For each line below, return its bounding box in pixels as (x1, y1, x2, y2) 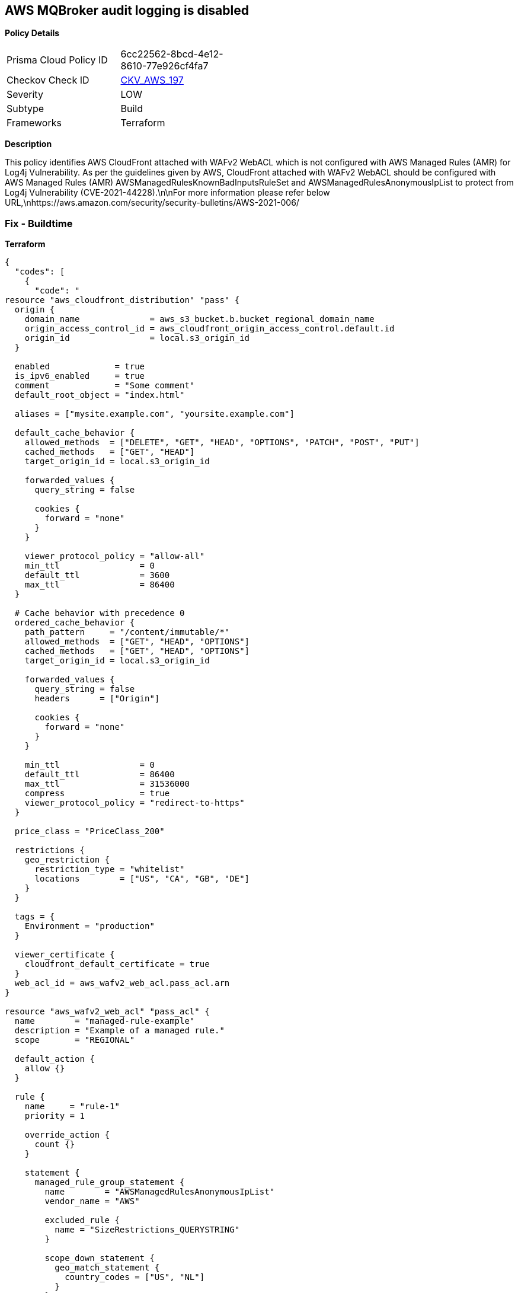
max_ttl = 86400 (24, 580, 175, 590)
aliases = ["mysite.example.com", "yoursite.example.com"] (14, 409, 295, 419)
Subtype (7, 103, 44, 115)
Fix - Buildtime (5, 217, 73, 229)
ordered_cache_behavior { (14, 618, 135, 628)
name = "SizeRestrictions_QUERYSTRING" (55, 1225, 240, 1235)
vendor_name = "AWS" (44, 1196, 140, 1206)
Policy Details (5, 28, 60, 39)
